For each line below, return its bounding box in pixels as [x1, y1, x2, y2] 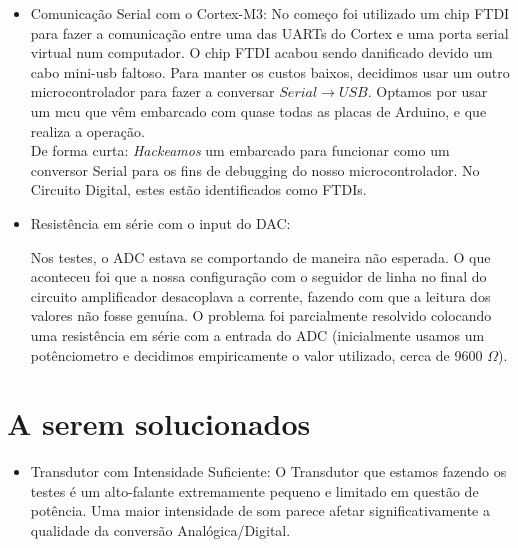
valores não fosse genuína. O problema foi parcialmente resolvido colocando [30, 305, 492, 326]
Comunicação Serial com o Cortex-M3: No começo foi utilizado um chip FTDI [30, 3, 510, 23]
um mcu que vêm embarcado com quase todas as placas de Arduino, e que [30, 100, 487, 121]
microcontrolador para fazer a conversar [30, 81, 275, 102]
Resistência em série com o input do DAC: [30, 212, 291, 233]
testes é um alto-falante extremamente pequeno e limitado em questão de [30, 480, 479, 501]
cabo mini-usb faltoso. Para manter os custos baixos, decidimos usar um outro [30, 61, 510, 82]
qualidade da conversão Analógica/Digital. [30, 520, 291, 540]
